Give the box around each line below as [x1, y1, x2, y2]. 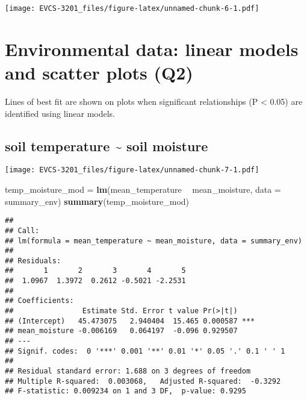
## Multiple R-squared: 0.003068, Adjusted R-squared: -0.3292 [5, 377, 281, 386]
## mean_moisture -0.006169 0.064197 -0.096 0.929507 [5, 327, 238, 336]
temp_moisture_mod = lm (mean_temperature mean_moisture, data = [5, 183, 281, 196]
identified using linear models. [5, 107, 115, 119]
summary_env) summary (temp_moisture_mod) [5, 195, 190, 207]
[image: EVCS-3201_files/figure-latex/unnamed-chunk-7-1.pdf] [5, 166, 259, 175]
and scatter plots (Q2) [5, 60, 193, 85]
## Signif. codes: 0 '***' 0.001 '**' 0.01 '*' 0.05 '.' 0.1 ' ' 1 [5, 346, 285, 355]
